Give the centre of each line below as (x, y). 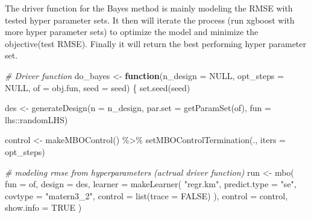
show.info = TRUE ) (43, 207)
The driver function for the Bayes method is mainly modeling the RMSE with (149, 8)
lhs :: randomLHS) (36, 119)
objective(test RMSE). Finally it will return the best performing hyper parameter (156, 43)
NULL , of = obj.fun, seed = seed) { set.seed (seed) (98, 87)
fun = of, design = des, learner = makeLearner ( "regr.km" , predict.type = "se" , (151, 184)
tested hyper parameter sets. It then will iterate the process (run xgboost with (150, 20)
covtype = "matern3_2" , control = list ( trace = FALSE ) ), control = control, (146, 195)
